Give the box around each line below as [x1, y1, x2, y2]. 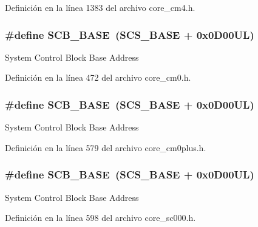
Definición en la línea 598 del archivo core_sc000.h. [5, 211, 196, 224]
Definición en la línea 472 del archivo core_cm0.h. [5, 71, 191, 84]
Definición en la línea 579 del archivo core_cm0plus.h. [5, 141, 206, 154]
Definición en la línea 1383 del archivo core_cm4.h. [5, 1, 195, 13]
